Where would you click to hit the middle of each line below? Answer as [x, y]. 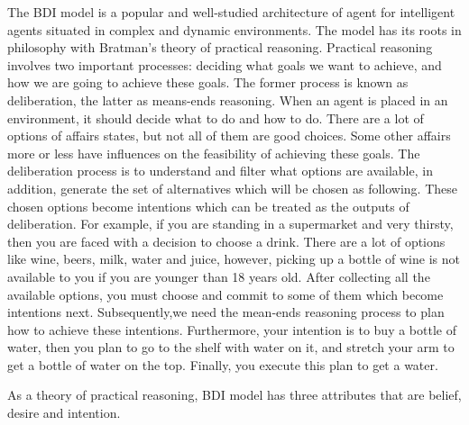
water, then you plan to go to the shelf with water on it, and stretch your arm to [231, 347]
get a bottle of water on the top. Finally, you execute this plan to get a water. [223, 364]
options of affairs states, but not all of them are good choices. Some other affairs [229, 136]
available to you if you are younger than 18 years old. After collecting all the [219, 276]
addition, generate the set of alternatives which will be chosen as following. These [232, 188]
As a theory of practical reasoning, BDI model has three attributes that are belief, [234, 395]
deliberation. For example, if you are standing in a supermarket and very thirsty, [230, 224]
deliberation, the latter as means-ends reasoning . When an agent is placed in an [228, 99]
